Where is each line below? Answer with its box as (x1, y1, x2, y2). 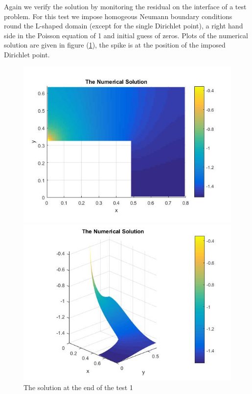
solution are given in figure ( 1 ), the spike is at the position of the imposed (4, 40, 226, 50)
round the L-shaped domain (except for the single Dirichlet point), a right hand (4, 21, 243, 31)
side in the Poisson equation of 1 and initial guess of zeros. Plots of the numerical (4, 30, 248, 40)
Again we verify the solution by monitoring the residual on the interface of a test (4, 1, 247, 11)
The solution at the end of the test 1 (23, 382, 133, 392)
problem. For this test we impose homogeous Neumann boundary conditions (4, 11, 232, 21)
